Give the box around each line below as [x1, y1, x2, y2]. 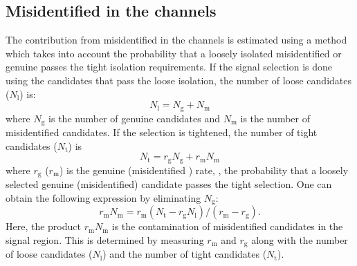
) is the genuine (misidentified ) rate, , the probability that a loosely [59, 162, 349, 177]
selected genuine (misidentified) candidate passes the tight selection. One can [6, 177, 332, 191]
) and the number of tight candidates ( [102, 247, 267, 261]
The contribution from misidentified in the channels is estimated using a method [6, 32, 347, 47]
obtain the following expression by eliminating [6, 190, 201, 205]
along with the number [251, 232, 348, 247]
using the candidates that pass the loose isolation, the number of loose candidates [6, 73, 351, 87]
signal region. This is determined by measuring [6, 232, 204, 247]
